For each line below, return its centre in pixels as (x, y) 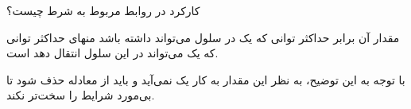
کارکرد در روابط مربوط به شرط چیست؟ (103, 10)
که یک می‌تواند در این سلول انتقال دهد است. (112, 53)
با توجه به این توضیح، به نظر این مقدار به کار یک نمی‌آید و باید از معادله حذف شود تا (206, 79)
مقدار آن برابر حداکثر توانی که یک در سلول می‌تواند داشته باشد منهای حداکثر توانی (203, 37)
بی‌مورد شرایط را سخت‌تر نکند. (81, 95)
